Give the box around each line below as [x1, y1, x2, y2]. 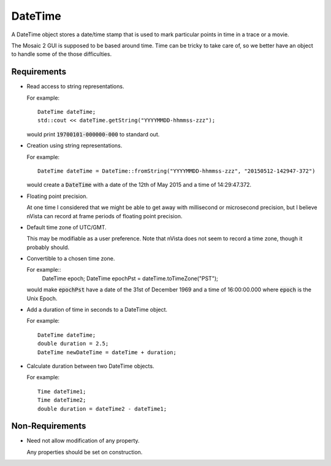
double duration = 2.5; [37, 340, 109, 347]
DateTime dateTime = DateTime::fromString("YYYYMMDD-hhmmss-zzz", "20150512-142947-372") [37, 167, 316, 175]
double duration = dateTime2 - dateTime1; [37, 405, 167, 412]
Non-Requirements [11, 421, 86, 432]
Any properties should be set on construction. [26, 448, 143, 456]
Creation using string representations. [26, 142, 123, 149]
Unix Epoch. [26, 294, 58, 302]
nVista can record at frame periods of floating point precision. [26, 212, 183, 219]
